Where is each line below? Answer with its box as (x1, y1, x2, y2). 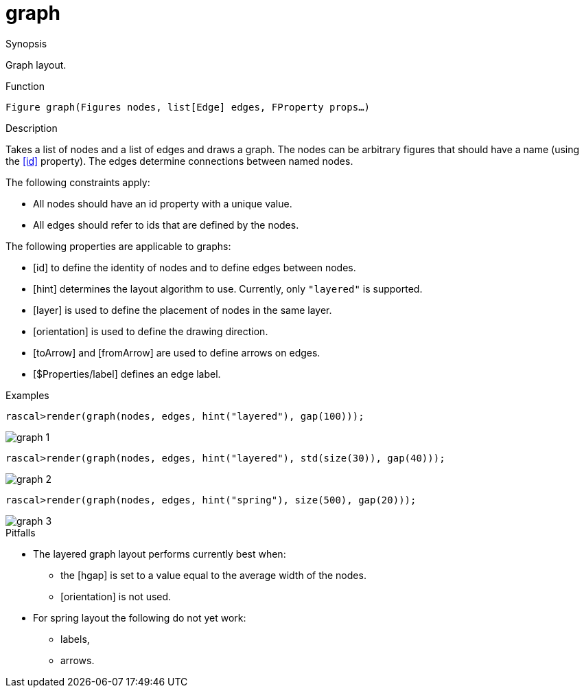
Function (5, 80, 45, 92)
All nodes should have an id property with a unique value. (33, 197, 292, 209)
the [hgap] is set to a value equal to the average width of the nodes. (60, 569, 366, 581)
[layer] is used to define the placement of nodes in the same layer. (33, 304, 332, 316)
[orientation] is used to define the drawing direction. (33, 325, 268, 337)
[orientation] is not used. (60, 590, 172, 602)
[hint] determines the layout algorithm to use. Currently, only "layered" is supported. (33, 282, 423, 295)
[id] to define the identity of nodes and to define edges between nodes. (33, 261, 356, 273)
